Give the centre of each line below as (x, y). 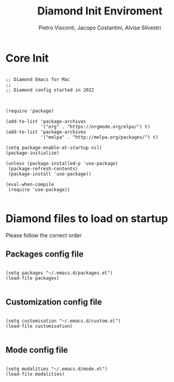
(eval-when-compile (30, 184)
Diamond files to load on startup (87, 219)
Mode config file (37, 350)
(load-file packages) (33, 278)
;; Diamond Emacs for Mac (38, 79)
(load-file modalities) (35, 374)
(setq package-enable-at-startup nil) (54, 148)
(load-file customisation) (39, 326)
